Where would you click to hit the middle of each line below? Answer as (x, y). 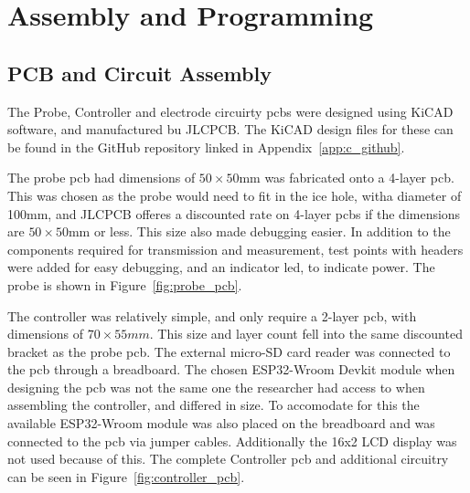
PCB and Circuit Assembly (139, 73)
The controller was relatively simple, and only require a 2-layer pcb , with (212, 315)
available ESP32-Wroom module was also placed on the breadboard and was (221, 423)
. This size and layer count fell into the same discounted (306, 334)
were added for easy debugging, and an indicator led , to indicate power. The (221, 267)
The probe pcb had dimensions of (101, 178)
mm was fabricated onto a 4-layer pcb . (347, 178)
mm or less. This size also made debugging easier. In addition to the (259, 231)
